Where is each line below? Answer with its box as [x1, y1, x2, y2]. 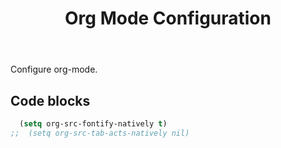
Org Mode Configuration [64, 7, 272, 30]
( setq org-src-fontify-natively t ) [19, 119, 168, 129]
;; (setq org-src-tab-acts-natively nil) [10, 128, 190, 138]
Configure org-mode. [10, 63, 98, 76]
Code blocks [10, 92, 91, 109]
